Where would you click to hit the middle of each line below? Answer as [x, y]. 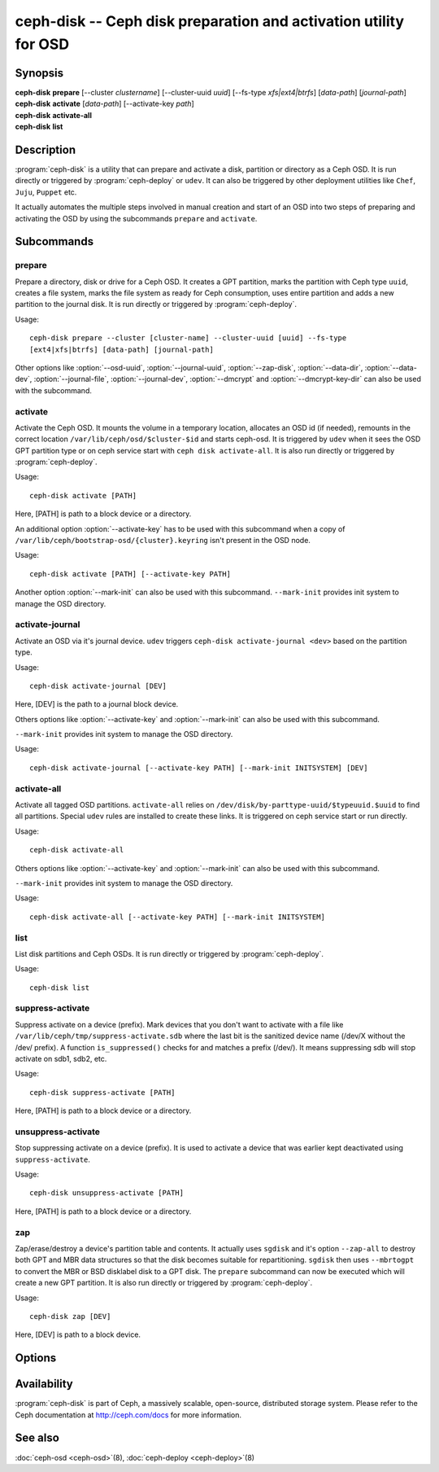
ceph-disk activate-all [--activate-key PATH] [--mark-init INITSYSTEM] [177, 917]
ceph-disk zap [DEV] [70, 1316]
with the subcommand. [54, 390]
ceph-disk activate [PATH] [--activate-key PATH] [130, 574]
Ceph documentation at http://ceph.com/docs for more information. [128, 1415]
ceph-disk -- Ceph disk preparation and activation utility [209, 21]
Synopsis [39, 73]
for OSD [42, 44]
